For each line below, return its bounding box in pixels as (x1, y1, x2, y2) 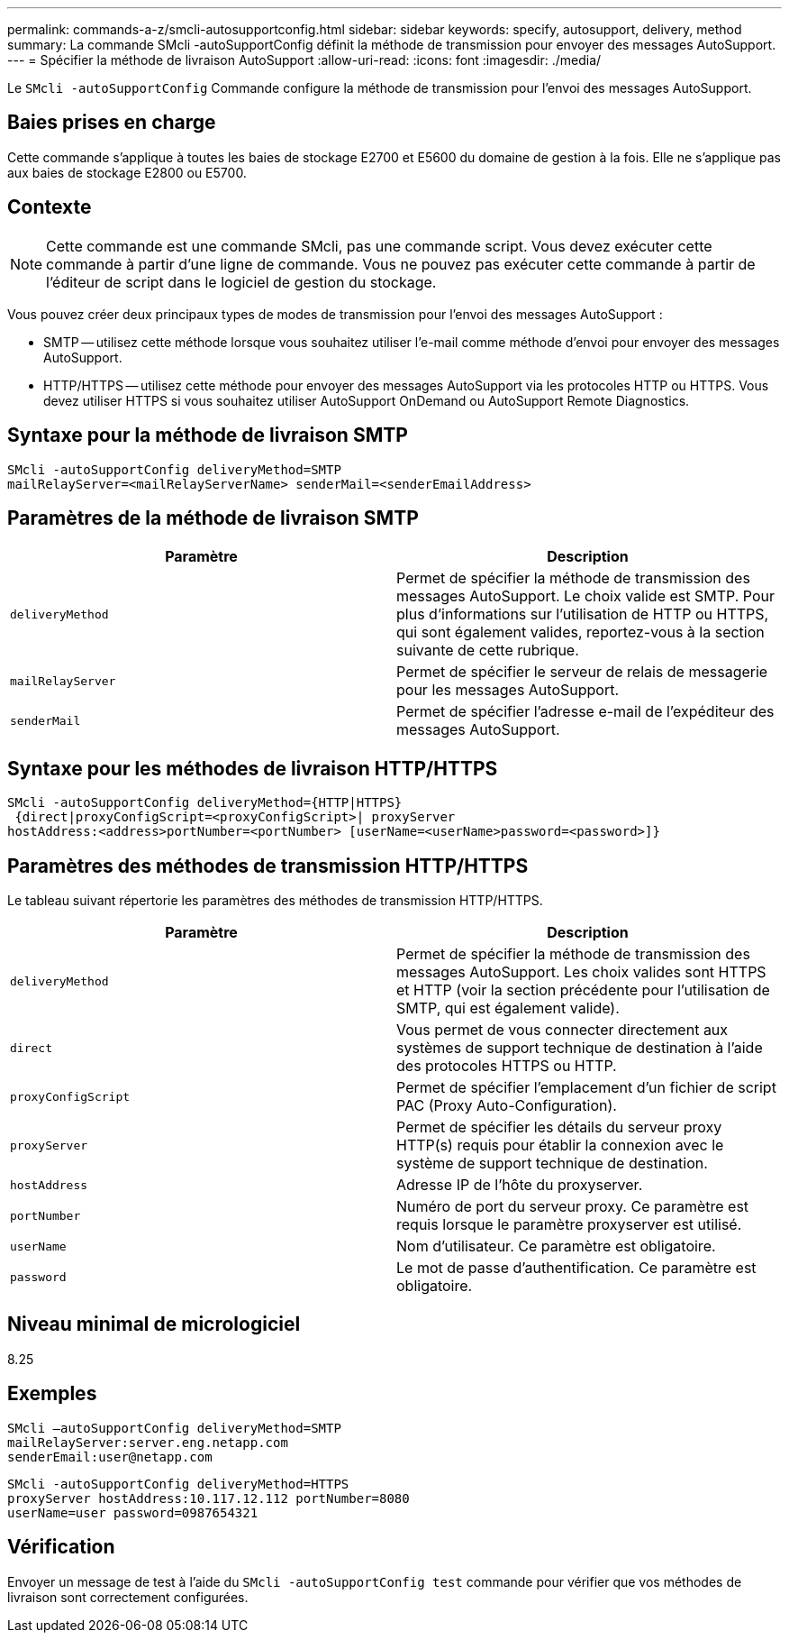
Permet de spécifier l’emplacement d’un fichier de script (396, 1078, 776, 1097)
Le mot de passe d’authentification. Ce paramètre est (396, 1259, 757, 1278)
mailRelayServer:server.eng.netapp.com (7, 1434, 288, 1450)
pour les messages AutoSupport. (396, 681, 620, 700)
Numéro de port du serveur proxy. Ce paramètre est (396, 1197, 749, 1216)
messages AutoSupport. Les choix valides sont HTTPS (396, 963, 766, 982)
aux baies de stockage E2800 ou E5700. (7, 164, 247, 180)
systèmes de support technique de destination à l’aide (396, 1039, 763, 1058)
